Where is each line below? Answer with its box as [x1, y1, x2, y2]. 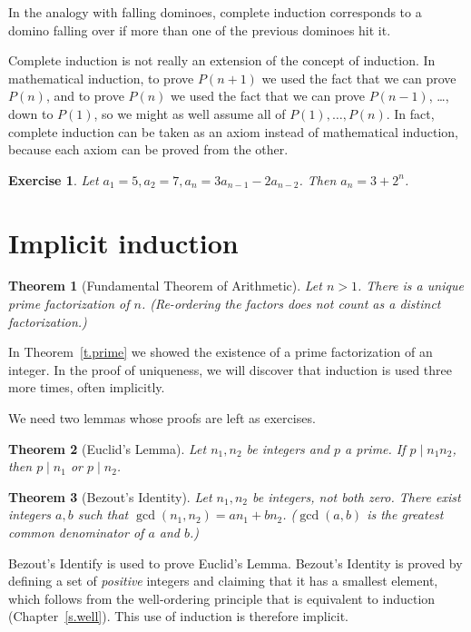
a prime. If [345, 439, 406, 458]
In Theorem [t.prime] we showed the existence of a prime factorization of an [8, 342, 433, 361]
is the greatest [367, 505, 444, 524]
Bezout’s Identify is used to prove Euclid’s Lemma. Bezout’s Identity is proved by [8, 553, 463, 572]
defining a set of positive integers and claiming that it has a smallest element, [8, 571, 438, 590]
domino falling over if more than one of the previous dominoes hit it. [8, 20, 391, 39]
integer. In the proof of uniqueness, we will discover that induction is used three [8, 360, 452, 379]
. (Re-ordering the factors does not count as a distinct [141, 294, 441, 313]
